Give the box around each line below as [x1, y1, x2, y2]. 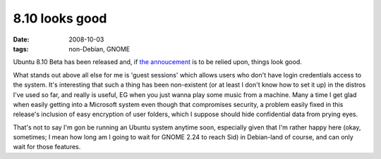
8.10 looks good [13, 11, 107, 26]
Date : [13, 35, 30, 44]
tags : [13, 44, 29, 53]
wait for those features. [13, 143, 81, 151]
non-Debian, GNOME [68, 44, 131, 53]
